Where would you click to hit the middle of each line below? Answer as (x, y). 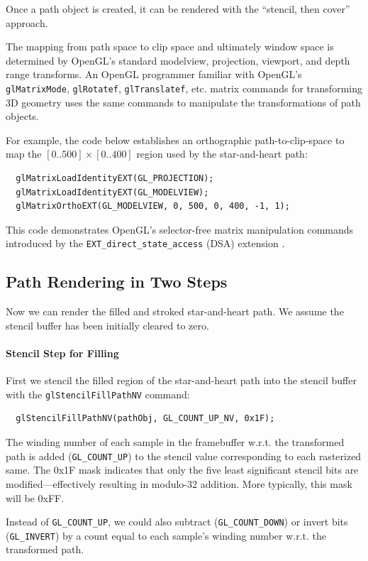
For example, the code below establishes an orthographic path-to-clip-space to (175, 140)
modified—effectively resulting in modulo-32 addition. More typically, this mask (179, 483)
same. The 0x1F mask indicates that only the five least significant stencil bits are (182, 470)
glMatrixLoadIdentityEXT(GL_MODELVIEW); (112, 192)
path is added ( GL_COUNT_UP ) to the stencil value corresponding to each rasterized (184, 456)
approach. (27, 22)
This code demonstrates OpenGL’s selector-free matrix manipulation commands (180, 229)
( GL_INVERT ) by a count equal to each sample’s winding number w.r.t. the (166, 535)
